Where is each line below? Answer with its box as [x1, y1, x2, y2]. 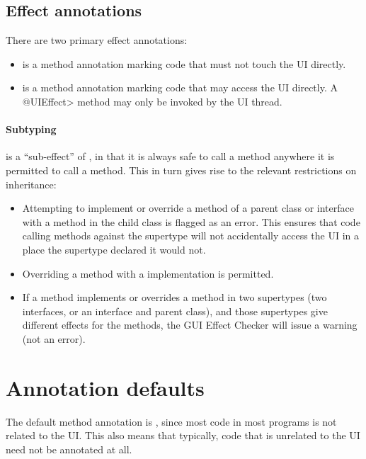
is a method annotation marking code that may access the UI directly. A [22, 80, 338, 95]
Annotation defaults [6, 373, 205, 402]
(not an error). [22, 331, 86, 346]
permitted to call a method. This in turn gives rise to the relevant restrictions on [6, 162, 357, 177]
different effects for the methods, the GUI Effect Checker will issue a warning [22, 317, 358, 332]
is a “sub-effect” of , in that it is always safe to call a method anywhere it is [6, 149, 335, 164]
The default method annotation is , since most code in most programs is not [6, 414, 337, 429]
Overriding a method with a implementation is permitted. [22, 266, 274, 280]
